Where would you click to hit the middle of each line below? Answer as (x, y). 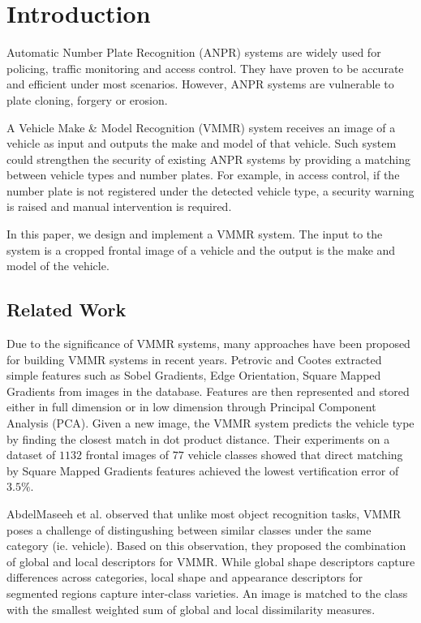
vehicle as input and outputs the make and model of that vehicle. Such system (202, 143)
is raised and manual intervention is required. (119, 206)
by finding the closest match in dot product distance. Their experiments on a (198, 438)
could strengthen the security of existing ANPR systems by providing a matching (208, 159)
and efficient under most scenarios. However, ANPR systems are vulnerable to (200, 84)
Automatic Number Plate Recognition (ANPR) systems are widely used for (194, 52)
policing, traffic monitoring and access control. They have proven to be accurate (205, 68)
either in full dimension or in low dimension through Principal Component (191, 407)
